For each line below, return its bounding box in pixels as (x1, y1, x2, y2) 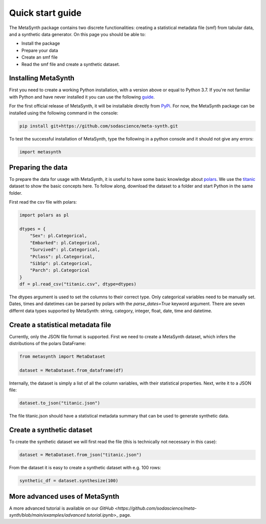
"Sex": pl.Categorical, (30, 233, 87, 239)
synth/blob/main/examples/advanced (9, 512, 86, 518)
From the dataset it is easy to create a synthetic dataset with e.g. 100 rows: (9, 465, 161, 471)
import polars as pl (19, 212, 69, 218)
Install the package (21, 40, 60, 46)
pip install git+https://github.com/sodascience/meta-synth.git (19, 123, 178, 129)
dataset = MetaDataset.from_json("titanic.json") (19, 452, 142, 458)
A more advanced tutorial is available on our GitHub (9, 505, 114, 511)
